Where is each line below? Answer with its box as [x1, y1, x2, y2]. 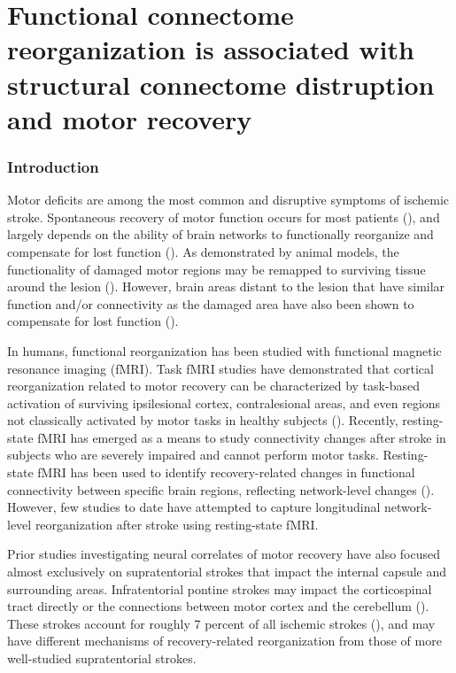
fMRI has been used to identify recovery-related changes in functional [37, 463, 415, 482]
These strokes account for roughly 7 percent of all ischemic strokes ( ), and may [7, 614, 436, 632]
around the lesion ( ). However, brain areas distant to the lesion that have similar [7, 277, 445, 296]
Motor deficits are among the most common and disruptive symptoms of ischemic [7, 190, 450, 209]
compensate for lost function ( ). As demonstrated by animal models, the [7, 242, 399, 260]
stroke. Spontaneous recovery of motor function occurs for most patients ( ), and [7, 207, 440, 226]
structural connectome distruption [7, 66, 435, 102]
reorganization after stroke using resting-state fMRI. [35, 514, 319, 533]
